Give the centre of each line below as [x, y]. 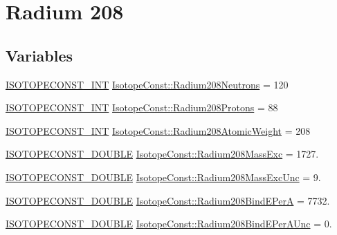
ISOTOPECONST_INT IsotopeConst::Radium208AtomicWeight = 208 [158, 130]
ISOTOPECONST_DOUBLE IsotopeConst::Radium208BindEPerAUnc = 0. [169, 224]
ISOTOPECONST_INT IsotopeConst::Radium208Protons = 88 [142, 107]
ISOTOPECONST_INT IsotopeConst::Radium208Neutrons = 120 [147, 84]
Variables [39, 55]
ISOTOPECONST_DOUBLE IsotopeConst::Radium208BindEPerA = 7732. [168, 200]
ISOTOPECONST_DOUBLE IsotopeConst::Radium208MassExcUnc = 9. [163, 177]
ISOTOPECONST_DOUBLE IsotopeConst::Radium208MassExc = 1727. [162, 154]
